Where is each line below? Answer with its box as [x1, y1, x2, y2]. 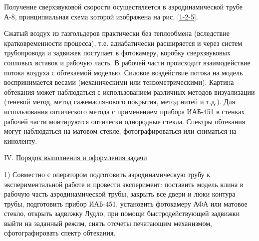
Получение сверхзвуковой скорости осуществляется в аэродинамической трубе [4, 1, 243, 11]
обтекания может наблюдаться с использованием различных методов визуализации [4, 86, 255, 97]
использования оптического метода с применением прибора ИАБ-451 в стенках [4, 106, 245, 116]
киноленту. [4, 135, 37, 146]
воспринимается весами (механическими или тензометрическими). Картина [4, 77, 234, 87]
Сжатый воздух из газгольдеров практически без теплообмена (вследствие [4, 28, 230, 38]
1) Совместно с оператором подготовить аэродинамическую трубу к [4, 169, 210, 179]
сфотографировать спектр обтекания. [4, 228, 116, 238]
